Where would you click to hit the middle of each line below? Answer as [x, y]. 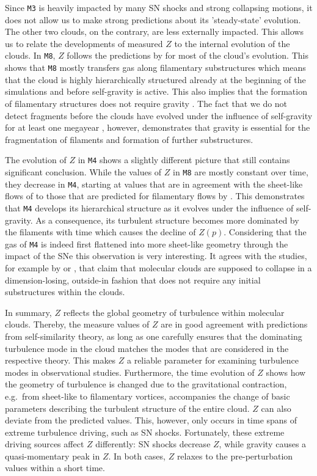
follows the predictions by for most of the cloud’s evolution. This [188, 55]
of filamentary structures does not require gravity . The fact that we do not [146, 103]
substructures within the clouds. [65, 292]
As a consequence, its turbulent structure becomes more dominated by [167, 220]
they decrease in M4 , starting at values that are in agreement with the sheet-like [154, 184]
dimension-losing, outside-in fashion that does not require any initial [133, 280]
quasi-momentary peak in [53, 456]
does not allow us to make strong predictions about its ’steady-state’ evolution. [153, 19]
